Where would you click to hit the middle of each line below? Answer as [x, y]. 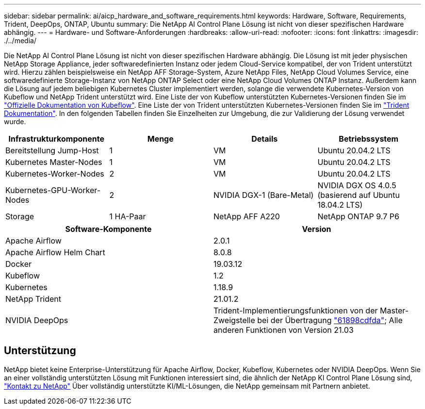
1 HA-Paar [128, 216]
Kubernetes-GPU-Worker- [53, 190]
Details [265, 139]
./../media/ [20, 41]
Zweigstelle [234, 320]
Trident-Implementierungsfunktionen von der [296, 311]
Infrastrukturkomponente [56, 139]
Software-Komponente [108, 229]
